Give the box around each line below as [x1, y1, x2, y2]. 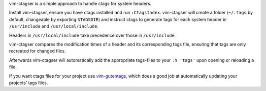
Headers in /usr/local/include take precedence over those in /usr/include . [9, 32, 176, 38]
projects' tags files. [9, 80, 48, 86]
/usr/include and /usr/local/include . [9, 23, 99, 29]
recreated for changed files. [9, 48, 66, 54]
